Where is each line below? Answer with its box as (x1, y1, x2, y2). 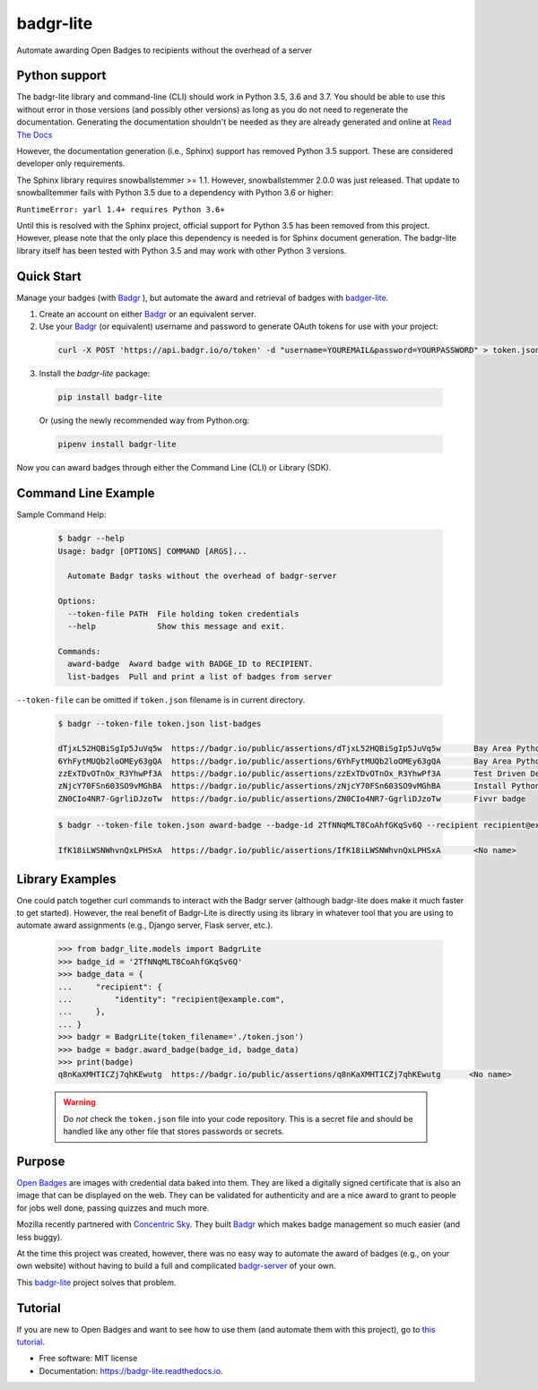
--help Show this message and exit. (67, 621, 286, 631)
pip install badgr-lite (57, 393, 163, 402)
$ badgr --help (57, 533, 125, 544)
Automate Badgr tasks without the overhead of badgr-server (67, 571, 337, 582)
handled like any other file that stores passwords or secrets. (63, 1126, 284, 1137)
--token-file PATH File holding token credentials (67, 609, 299, 618)
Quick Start (16, 269, 82, 284)
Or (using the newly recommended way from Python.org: (39, 415, 250, 426)
